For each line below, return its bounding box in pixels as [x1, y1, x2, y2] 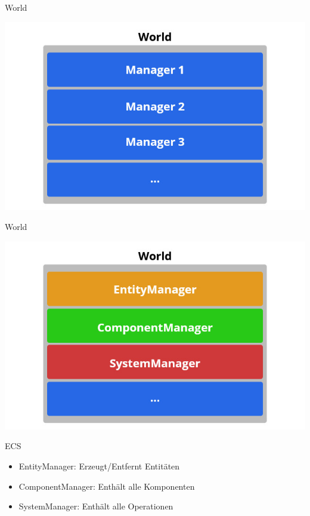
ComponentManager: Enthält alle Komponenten [18, 480, 195, 492]
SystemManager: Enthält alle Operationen [18, 500, 173, 512]
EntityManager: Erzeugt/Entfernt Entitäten [18, 459, 180, 472]
